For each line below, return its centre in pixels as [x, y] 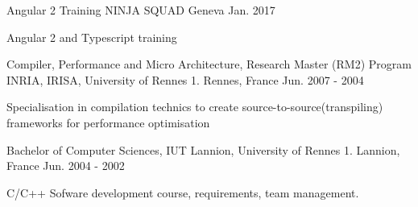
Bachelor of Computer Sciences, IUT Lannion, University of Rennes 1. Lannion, [203, 149]
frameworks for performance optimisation [108, 122]
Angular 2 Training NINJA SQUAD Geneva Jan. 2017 [141, 10]
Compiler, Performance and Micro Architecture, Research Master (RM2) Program [209, 64]
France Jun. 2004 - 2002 [66, 166]
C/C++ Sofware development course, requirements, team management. [183, 192]
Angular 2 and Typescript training [92, 37]
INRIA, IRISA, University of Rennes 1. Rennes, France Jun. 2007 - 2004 [185, 79]
